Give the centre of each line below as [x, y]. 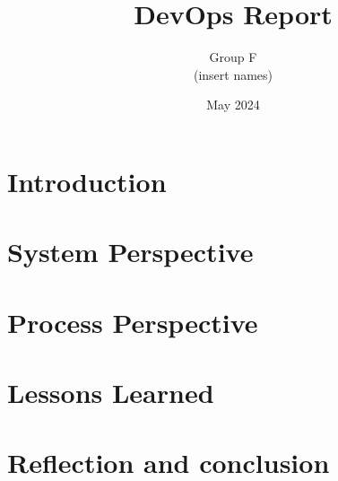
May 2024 [233, 105]
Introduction [87, 181]
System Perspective [130, 252]
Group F [233, 57]
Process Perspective [133, 322]
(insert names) [233, 74]
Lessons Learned [111, 393]
